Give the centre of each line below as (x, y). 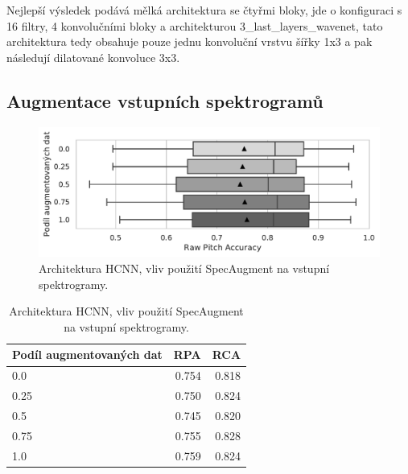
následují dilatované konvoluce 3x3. (93, 57)
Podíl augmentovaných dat (87, 354)
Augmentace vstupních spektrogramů (165, 100)
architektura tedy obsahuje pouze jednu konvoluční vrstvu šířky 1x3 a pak (190, 41)
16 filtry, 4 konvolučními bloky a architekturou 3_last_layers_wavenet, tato (195, 25)
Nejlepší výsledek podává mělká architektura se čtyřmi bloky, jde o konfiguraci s (204, 10)
